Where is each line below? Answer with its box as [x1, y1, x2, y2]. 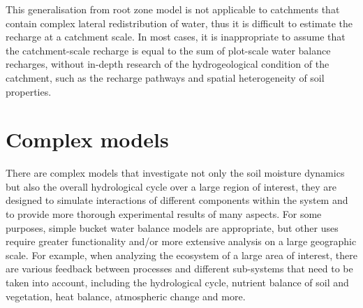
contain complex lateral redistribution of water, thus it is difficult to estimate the [6, 15, 353, 30]
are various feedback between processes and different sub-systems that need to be [6, 261, 353, 276]
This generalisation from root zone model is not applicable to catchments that [6, 2, 340, 16]
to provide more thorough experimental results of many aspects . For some [6, 207, 322, 221]
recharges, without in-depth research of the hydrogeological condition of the [6, 57, 329, 71]
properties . [6, 84, 52, 98]
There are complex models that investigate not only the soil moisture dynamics [6, 166, 345, 180]
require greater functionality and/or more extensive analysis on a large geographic [6, 234, 357, 249]
